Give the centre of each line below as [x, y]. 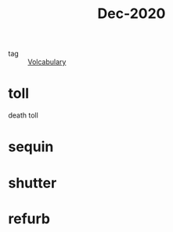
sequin [31, 147]
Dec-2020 [132, 14]
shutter [32, 183]
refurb [29, 218]
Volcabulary [47, 62]
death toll [23, 115]
